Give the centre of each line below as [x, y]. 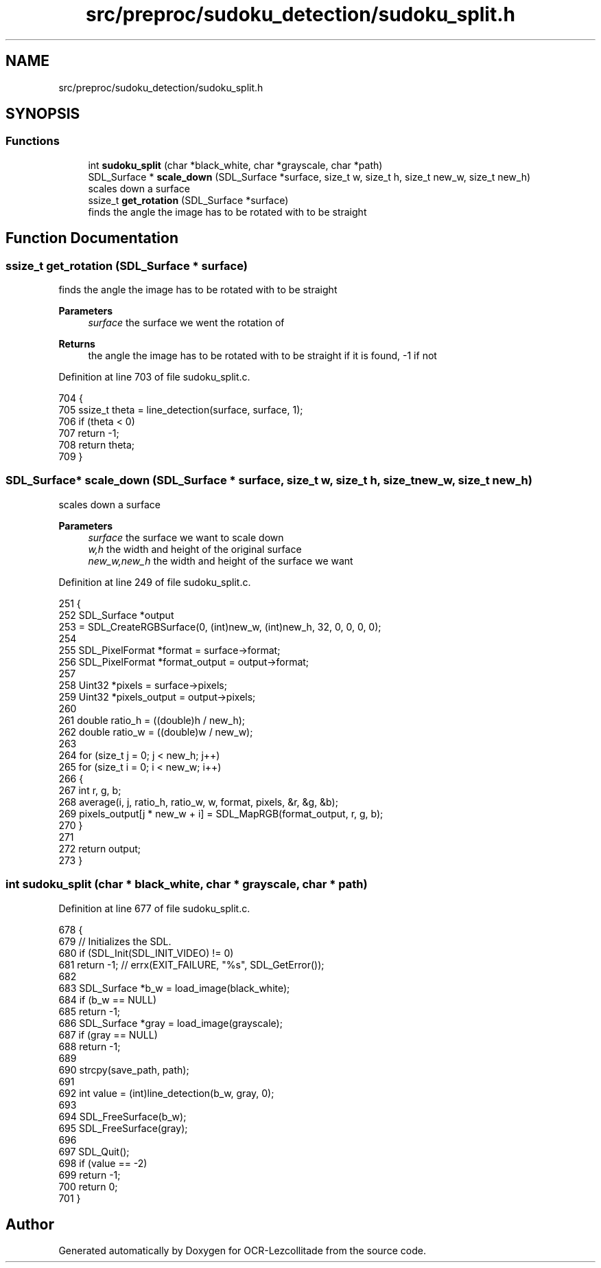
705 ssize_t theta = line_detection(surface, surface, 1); [181, 410]
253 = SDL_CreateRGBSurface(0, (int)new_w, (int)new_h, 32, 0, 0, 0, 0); [220, 626]
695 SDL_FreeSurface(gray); [123, 1128]
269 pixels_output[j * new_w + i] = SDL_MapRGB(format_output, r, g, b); [221, 813]
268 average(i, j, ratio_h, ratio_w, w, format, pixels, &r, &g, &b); [198, 802]
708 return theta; [97, 445]
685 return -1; [90, 1011]
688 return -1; [90, 1046]
